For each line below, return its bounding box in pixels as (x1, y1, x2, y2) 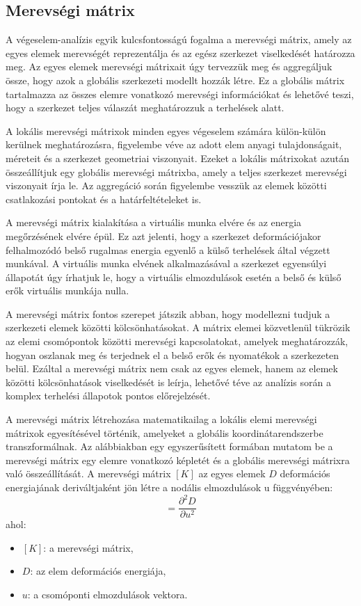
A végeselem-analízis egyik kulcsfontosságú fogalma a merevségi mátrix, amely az (6, 32, 352, 47)
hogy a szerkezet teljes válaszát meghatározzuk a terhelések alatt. (6, 100, 284, 115)
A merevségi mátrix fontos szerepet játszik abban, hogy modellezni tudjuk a (6, 306, 330, 321)
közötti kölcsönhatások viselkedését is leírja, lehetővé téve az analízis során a (6, 374, 331, 389)
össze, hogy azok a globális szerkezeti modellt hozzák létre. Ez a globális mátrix (6, 72, 345, 87)
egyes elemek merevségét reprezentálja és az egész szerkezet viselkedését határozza (6, 45, 355, 60)
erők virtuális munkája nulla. (6, 283, 129, 298)
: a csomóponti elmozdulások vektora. (27, 587, 188, 601)
